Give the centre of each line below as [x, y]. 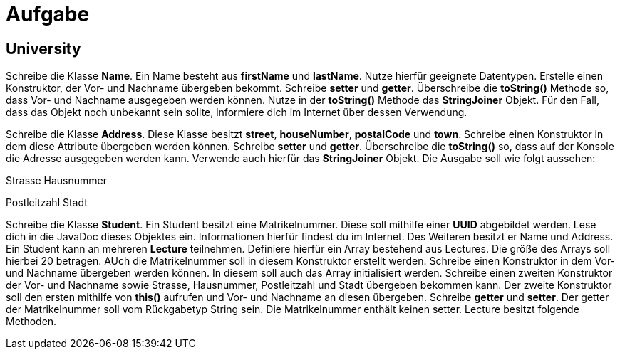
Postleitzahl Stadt [47, 203]
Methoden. [31, 322]
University [43, 48]
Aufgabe [48, 14]
